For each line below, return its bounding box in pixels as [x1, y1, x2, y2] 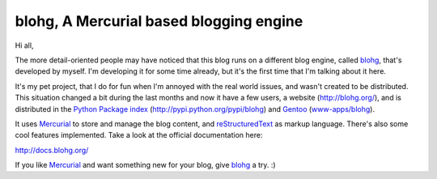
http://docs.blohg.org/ [15, 145, 89, 155]
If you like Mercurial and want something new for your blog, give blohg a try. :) [15, 160, 276, 170]
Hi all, [15, 40, 34, 50]
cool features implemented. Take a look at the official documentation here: [15, 130, 263, 140]
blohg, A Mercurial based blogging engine [15, 12, 303, 30]
